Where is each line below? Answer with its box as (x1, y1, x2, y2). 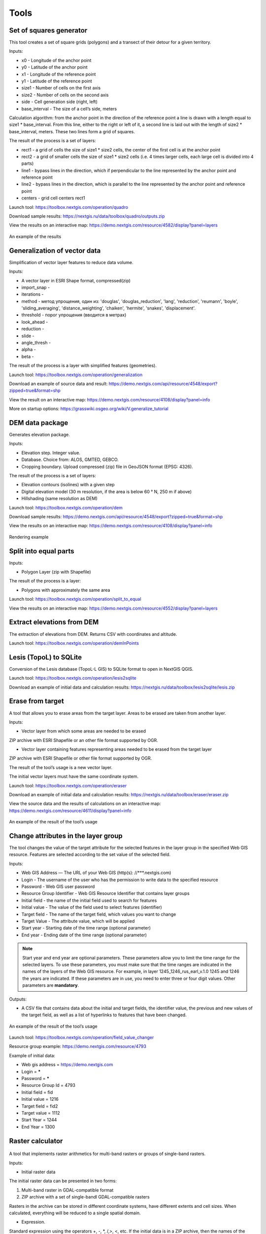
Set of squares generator (9, 26, 88, 35)
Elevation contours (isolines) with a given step (21, 482, 115, 488)
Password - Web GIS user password (21, 884, 95, 889)
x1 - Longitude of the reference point (21, 71, 96, 77)
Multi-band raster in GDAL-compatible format (21, 1187, 114, 1193)
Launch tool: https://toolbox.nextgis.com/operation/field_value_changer (9, 1035, 154, 1041)
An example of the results (9, 233, 62, 239)
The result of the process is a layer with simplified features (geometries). (9, 363, 157, 369)
